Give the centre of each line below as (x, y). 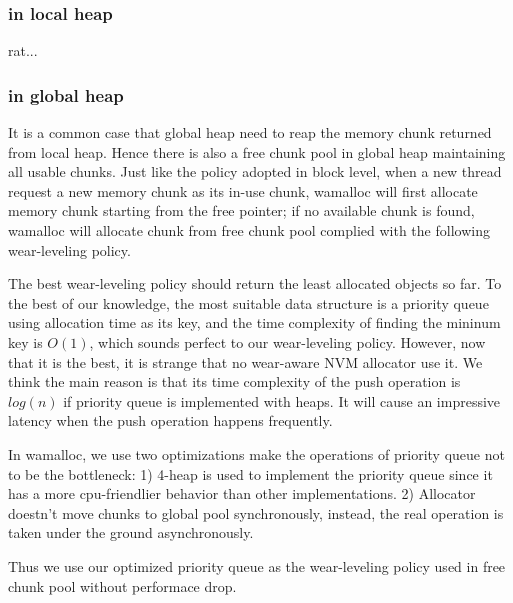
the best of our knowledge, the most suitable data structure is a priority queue (248, 302)
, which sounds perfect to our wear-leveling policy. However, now (287, 341)
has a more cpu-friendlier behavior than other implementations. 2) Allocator (242, 493)
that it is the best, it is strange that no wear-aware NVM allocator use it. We (245, 361)
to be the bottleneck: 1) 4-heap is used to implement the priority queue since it (250, 473)
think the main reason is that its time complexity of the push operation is (234, 381)
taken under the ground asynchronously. (131, 532)
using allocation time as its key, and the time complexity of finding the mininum (254, 322)
